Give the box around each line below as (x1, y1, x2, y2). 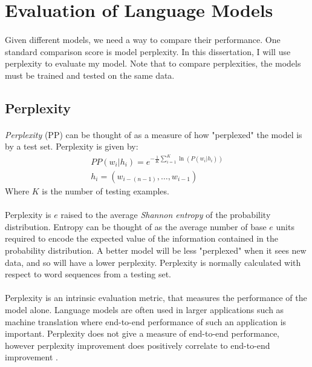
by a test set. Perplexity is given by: (5, 140, 138, 153)
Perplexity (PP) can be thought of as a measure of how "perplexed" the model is (5, 128, 302, 141)
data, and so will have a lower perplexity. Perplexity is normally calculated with (5, 256, 301, 268)
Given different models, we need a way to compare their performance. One (5, 33, 281, 45)
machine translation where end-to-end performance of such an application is (5, 315, 287, 328)
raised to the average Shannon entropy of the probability (60, 208, 271, 221)
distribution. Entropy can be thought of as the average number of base (5, 220, 267, 233)
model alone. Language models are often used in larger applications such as (5, 303, 284, 316)
